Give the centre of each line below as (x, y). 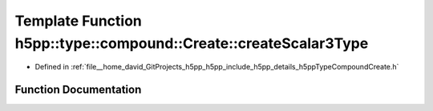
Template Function (78, 21)
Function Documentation (78, 90)
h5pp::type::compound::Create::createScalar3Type (192, 43)
